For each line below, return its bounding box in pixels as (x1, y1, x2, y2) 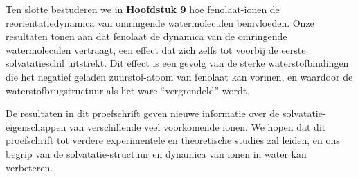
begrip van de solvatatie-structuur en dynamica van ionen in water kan (6, 146, 307, 160)
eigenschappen (6, 119, 66, 134)
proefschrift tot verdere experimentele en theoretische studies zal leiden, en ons (6, 133, 340, 147)
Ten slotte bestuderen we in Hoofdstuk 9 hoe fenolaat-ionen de (6, 2, 280, 16)
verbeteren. (6, 160, 53, 174)
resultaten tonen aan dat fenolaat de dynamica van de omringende (6, 29, 287, 43)
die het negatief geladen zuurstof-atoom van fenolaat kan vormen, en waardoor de (6, 69, 353, 83)
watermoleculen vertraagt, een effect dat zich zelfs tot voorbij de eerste (6, 42, 306, 56)
